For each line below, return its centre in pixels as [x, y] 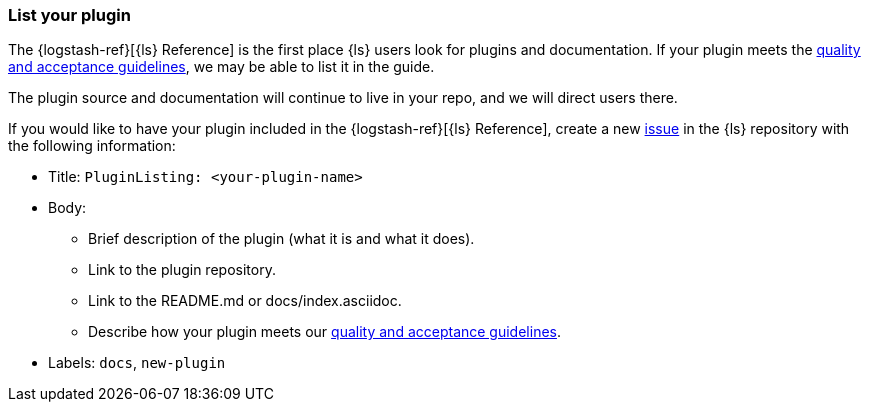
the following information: [92, 146]
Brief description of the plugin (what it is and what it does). [281, 239]
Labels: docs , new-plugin [137, 363]
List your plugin [69, 15]
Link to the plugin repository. [182, 270]
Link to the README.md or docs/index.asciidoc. [245, 301]
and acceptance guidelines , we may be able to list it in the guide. [221, 67]
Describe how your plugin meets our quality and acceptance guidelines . [324, 332]
